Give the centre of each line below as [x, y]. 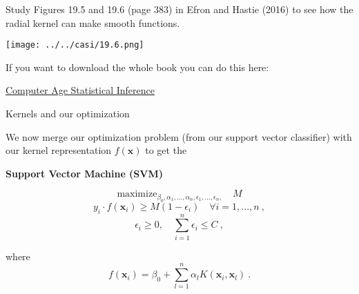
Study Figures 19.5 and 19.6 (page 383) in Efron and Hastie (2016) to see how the [179, 9]
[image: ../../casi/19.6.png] [75, 45]
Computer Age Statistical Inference [80, 90]
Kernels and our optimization [68, 114]
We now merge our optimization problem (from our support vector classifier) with [179, 136]
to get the [166, 150]
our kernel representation [59, 150]
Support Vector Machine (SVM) [85, 173]
